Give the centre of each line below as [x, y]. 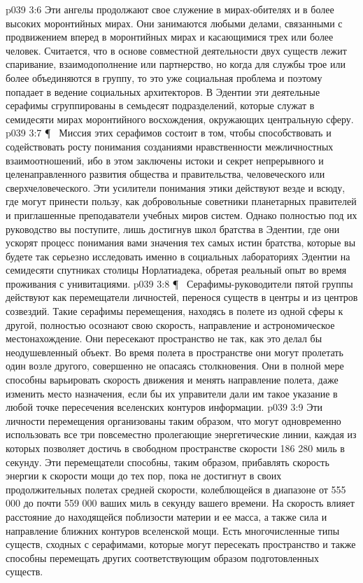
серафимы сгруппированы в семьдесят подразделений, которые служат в [160, 105]
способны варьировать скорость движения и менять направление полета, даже [172, 380]
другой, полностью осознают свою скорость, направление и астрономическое [170, 324]
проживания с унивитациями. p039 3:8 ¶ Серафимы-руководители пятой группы [179, 283]
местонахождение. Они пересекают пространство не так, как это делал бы [164, 338]
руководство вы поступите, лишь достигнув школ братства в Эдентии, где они [173, 229]
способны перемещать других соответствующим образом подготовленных [162, 557]
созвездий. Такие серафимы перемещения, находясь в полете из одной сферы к [175, 311]
